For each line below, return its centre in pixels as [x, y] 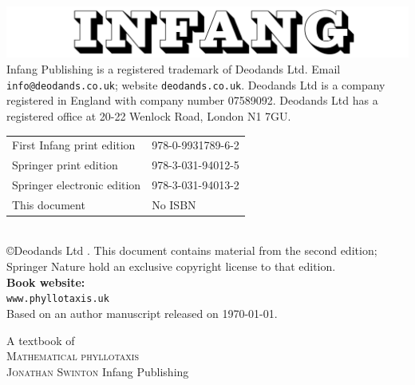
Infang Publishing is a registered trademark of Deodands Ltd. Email [174, 69]
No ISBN [174, 204]
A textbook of [41, 340]
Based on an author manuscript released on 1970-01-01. [142, 313]
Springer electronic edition [77, 184]
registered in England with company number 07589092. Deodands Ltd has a [192, 100]
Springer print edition [65, 165]
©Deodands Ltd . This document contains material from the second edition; [192, 250]
